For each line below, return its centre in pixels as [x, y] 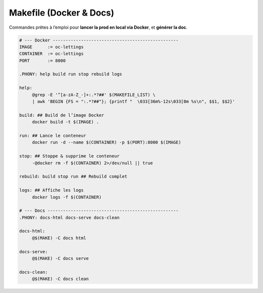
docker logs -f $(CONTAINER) [67, 197]
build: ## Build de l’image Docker [62, 115]
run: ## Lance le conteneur [53, 136]
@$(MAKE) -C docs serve [60, 259]
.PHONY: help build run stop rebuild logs [71, 74]
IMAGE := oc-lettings [51, 47]
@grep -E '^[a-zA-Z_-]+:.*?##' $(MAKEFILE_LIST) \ [94, 95]
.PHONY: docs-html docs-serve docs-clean [69, 217]
